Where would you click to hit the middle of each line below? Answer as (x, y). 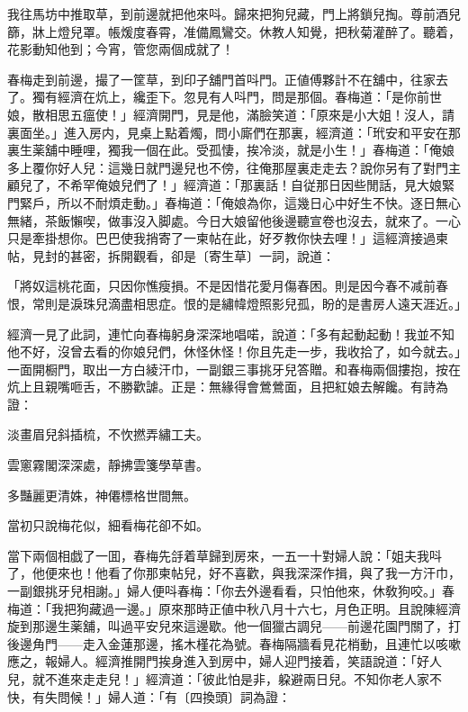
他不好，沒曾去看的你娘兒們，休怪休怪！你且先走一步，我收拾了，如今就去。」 (234, 351)
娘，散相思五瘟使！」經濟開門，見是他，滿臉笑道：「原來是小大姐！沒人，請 (231, 114)
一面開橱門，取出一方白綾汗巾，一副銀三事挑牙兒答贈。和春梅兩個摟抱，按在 (234, 369)
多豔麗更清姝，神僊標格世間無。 (102, 495)
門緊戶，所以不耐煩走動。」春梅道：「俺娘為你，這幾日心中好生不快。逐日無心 (234, 202)
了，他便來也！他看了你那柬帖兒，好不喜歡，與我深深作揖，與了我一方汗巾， (234, 573)
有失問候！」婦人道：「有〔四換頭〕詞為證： (161, 696)
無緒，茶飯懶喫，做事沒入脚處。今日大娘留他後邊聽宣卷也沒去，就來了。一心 (234, 220)
